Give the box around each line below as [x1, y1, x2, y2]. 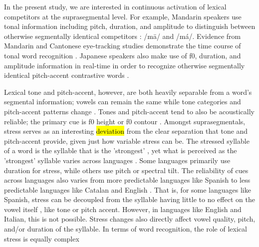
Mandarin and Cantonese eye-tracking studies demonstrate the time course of [4, 40, 241, 51]
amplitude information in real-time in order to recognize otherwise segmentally [4, 60, 245, 70]
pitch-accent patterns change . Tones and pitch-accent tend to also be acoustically [4, 106, 255, 116]
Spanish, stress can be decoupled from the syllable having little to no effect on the [4, 194, 255, 205]
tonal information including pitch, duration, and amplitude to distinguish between [4, 21, 256, 31]
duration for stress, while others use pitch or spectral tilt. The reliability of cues [4, 165, 249, 175]
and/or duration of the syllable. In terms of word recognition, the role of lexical [4, 224, 247, 234]
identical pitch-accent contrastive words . [4, 70, 129, 80]
